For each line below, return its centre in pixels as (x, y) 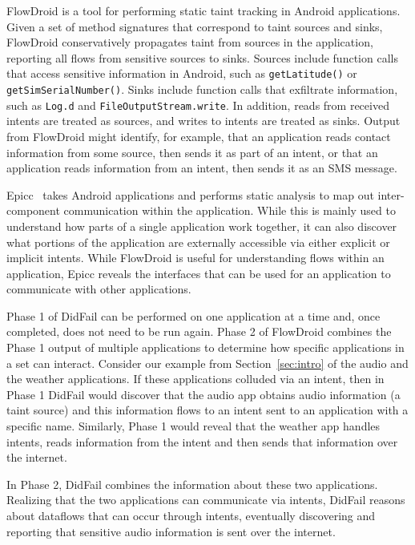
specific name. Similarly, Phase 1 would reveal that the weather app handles (193, 426)
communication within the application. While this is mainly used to (230, 210)
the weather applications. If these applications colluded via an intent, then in (195, 379)
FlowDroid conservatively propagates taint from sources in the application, (190, 42)
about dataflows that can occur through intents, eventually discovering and (191, 515)
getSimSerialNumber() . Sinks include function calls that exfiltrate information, (202, 89)
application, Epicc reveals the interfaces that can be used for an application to (199, 273)
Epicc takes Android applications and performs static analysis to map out (190, 194)
